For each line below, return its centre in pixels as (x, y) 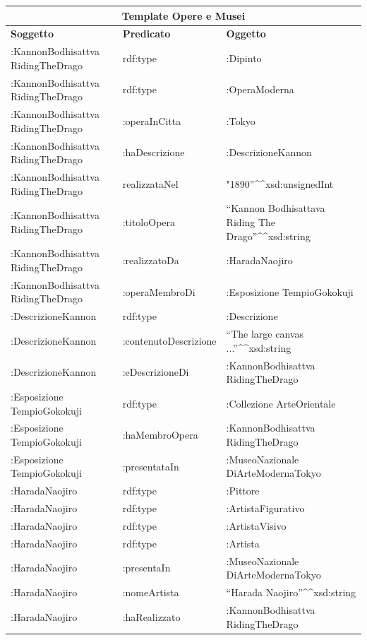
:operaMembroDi (159, 291)
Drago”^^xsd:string (268, 236)
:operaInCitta (152, 120)
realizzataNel (150, 183)
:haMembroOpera (160, 435)
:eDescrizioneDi (156, 372)
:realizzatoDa (151, 260)
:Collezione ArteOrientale (281, 403)
